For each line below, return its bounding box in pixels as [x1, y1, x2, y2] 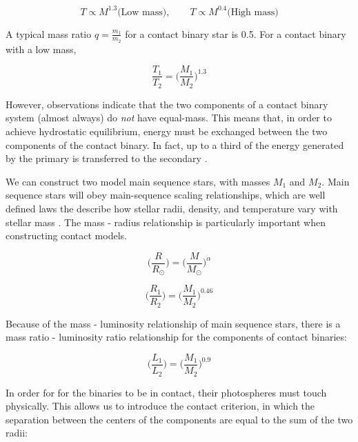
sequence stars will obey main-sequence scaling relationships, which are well [6, 188, 326, 202]
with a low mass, [6, 41, 77, 56]
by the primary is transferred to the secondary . [6, 151, 208, 165]
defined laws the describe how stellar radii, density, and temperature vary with [6, 201, 338, 215]
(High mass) [227, 7, 279, 17]
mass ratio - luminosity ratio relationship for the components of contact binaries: [6, 330, 347, 344]
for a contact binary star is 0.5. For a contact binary [125, 26, 346, 41]
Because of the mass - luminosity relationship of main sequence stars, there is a [6, 316, 341, 330]
